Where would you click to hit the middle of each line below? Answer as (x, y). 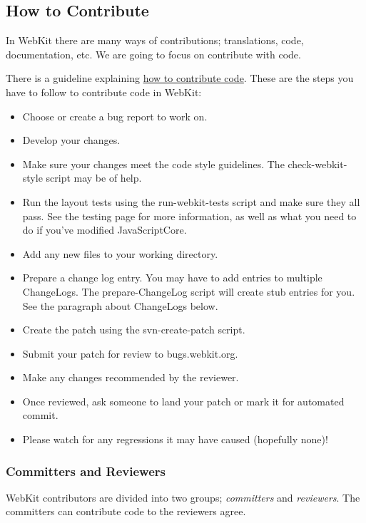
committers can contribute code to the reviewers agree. (126, 511)
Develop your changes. (71, 140)
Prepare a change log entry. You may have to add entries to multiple (172, 278)
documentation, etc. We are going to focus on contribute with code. (153, 54)
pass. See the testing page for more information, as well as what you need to (189, 216)
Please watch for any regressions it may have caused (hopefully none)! (175, 439)
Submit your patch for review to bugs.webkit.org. (130, 353)
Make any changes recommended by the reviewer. (131, 377)
